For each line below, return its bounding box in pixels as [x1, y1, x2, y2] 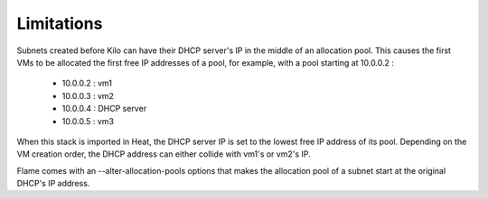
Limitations [16, 14, 103, 33]
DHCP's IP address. [16, 178, 90, 189]
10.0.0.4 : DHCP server [61, 104, 147, 114]
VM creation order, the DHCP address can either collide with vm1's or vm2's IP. [16, 149, 311, 159]
